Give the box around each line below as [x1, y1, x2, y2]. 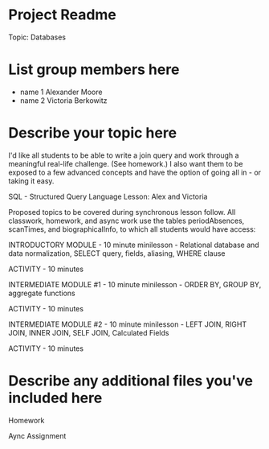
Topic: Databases [8, 32, 67, 42]
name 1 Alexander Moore [19, 87, 103, 97]
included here [8, 389, 103, 407]
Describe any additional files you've [8, 372, 253, 389]
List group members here [8, 60, 180, 79]
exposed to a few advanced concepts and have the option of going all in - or [8, 167, 262, 177]
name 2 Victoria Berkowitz [19, 95, 108, 105]
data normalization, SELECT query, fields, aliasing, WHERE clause [8, 248, 226, 258]
